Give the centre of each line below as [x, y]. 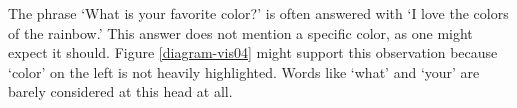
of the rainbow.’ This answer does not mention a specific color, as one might [240, 32]
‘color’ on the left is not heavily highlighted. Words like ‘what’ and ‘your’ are [244, 71]
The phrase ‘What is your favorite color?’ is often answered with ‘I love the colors [258, 13]
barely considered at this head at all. [120, 91]
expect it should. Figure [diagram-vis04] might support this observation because [253, 52]
